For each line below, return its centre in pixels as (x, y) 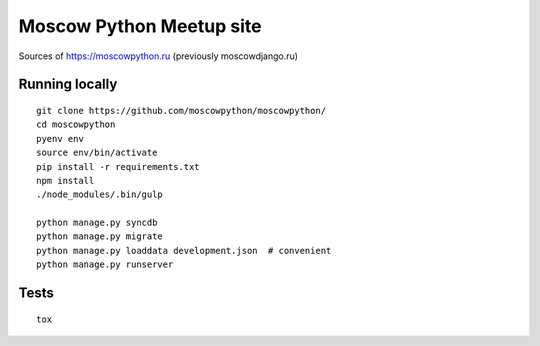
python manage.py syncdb (97, 223)
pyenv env (60, 138)
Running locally (68, 84)
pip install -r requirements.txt (118, 166)
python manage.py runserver (105, 264)
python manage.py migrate (100, 236)
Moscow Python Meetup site (140, 26)
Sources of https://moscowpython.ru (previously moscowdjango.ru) (158, 56)
